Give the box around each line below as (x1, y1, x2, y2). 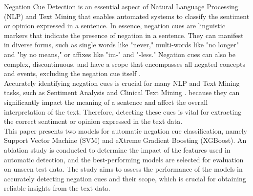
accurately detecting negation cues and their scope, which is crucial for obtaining (4, 173, 246, 183)
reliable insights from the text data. (4, 183, 110, 193)
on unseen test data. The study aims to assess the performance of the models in (4, 164, 243, 174)
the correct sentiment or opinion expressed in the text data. (4, 116, 183, 126)
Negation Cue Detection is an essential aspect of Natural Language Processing (4, 1, 238, 11)
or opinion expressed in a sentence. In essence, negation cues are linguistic (4, 20, 225, 31)
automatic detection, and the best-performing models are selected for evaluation (4, 154, 244, 164)
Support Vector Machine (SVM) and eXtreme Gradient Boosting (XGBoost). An (4, 135, 247, 145)
